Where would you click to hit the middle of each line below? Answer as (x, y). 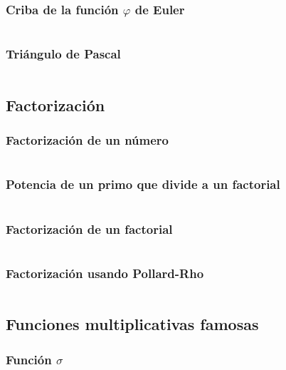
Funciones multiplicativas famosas (132, 324)
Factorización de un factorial (89, 228)
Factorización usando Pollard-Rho (105, 273)
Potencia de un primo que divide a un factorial (143, 184)
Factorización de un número (88, 140)
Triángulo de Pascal (63, 54)
